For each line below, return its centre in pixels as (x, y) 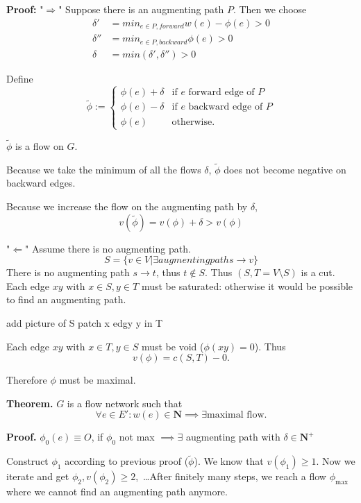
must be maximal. (98, 380)
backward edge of (226, 107)
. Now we (336, 461)
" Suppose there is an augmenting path (141, 9)
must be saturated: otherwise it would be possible (247, 285)
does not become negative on (285, 169)
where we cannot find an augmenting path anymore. (117, 492)
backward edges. (41, 183)
